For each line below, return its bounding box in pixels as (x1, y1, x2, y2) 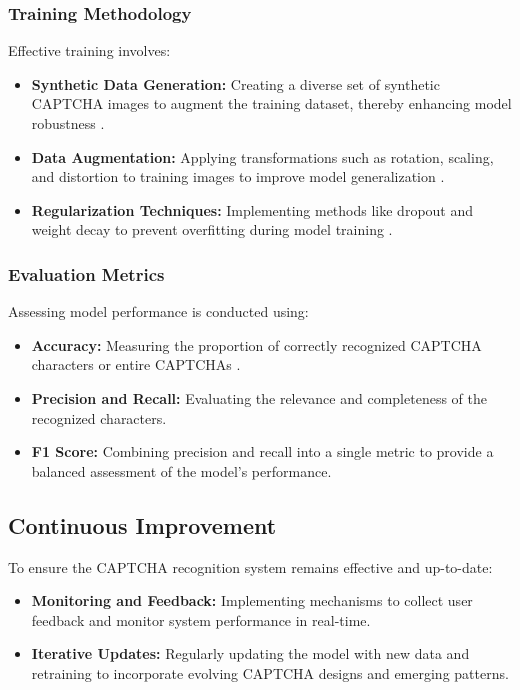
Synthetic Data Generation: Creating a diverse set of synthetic (31, 73, 440, 94)
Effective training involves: (8, 40, 171, 61)
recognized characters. (31, 407, 167, 428)
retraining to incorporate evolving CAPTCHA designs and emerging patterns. (31, 662, 509, 683)
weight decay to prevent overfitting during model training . (31, 219, 393, 240)
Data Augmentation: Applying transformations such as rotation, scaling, (31, 146, 494, 167)
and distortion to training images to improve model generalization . (31, 166, 445, 187)
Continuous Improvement (8, 509, 277, 540)
